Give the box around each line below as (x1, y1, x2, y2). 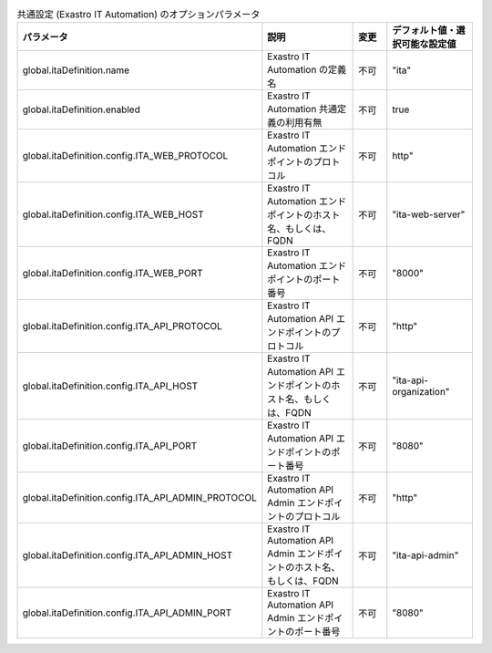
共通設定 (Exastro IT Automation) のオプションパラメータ (16, 8, 261, 21)
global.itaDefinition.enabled (22, 103, 140, 116)
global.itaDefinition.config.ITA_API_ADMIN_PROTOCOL (22, 492, 257, 504)
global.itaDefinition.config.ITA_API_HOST (22, 379, 199, 392)
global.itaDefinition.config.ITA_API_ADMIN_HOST (22, 549, 233, 562)
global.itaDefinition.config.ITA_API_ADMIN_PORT (22, 606, 232, 619)
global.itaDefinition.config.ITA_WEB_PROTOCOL (22, 150, 229, 162)
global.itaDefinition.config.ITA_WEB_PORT (22, 267, 204, 280)
